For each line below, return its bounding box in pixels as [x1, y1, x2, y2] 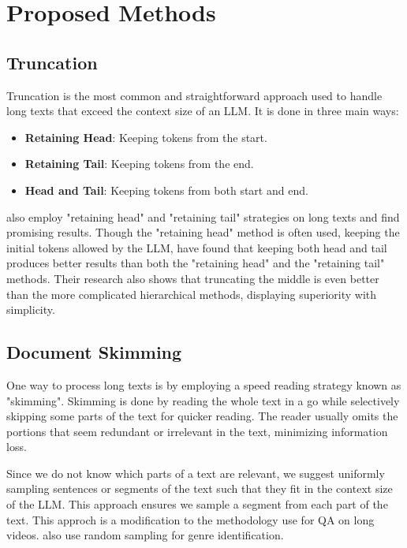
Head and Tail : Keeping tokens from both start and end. [24, 181, 308, 198]
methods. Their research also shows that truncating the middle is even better [6, 270, 379, 286]
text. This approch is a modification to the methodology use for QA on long [6, 511, 375, 527]
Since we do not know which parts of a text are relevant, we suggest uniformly [6, 464, 385, 481]
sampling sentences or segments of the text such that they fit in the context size [6, 480, 393, 497]
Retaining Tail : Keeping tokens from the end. [24, 155, 254, 172]
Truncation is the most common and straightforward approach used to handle [6, 87, 383, 103]
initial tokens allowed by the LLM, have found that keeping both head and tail [6, 239, 387, 255]
